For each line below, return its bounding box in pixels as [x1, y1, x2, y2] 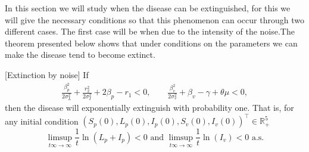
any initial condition [5, 114, 79, 127]
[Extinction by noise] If [5, 68, 89, 80]
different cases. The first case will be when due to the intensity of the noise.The [5, 25, 295, 38]
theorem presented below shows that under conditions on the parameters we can [5, 36, 298, 49]
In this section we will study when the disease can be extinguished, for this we [5, 2, 291, 14]
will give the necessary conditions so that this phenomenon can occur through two [5, 13, 304, 26]
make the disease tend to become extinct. [5, 48, 155, 61]
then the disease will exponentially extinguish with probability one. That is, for [5, 101, 294, 114]
